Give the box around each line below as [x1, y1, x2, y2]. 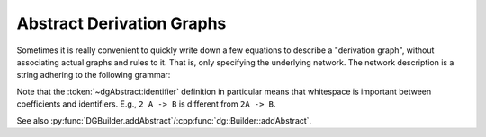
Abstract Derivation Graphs [16, 13, 227, 33]
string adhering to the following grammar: [16, 70, 171, 81]
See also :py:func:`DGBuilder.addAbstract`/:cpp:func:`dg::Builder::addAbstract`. [16, 115, 312, 125]
